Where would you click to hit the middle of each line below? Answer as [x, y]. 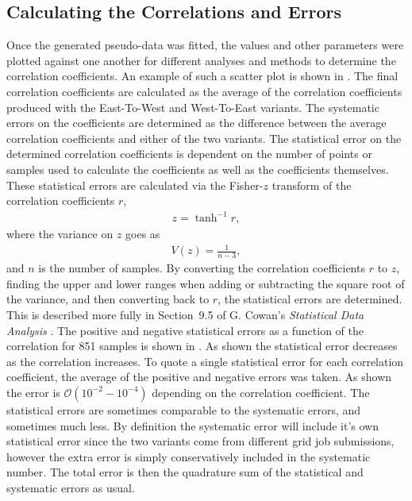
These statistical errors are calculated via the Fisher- [135, 185]
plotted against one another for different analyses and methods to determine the [201, 60]
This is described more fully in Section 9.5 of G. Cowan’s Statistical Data [185, 315]
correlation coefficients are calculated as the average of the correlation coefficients [204, 91]
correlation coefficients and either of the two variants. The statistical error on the [204, 138]
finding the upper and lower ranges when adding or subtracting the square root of [206, 283]
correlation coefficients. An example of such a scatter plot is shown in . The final [202, 76]
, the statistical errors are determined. [310, 299]
